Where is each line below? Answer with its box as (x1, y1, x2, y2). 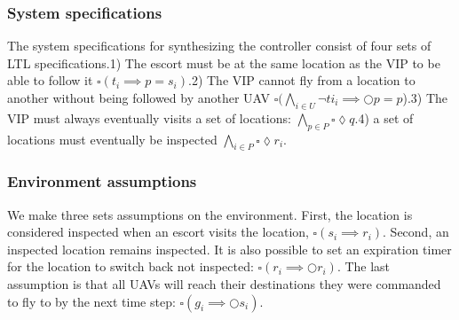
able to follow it (7, 71, 93, 90)
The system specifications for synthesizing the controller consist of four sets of (7, 36, 431, 55)
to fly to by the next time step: (7, 292, 176, 310)
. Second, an (383, 222, 449, 241)
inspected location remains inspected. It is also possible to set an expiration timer (7, 239, 452, 258)
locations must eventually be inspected (7, 129, 218, 148)
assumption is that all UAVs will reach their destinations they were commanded (7, 274, 441, 293)
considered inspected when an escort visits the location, (7, 222, 309, 241)
